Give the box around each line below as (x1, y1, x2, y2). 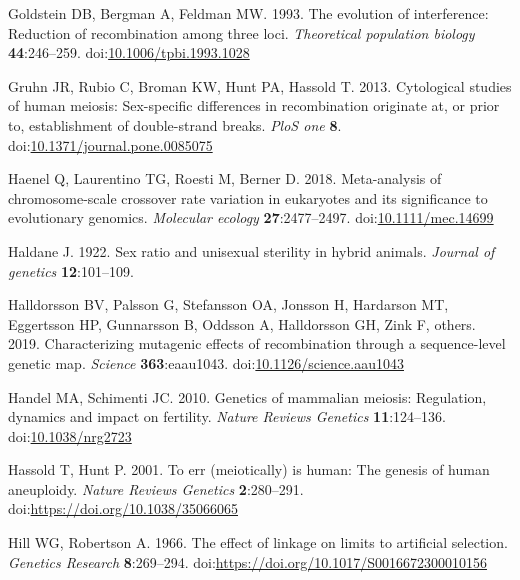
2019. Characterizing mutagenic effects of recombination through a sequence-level (8, 333, 506, 354)
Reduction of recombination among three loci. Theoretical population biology (8, 22, 475, 43)
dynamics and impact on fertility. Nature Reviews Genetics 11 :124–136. (8, 406, 446, 427)
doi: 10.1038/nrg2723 (8, 425, 132, 446)
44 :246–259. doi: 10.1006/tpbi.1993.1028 (8, 42, 250, 63)
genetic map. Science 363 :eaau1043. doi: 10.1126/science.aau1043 (8, 352, 404, 373)
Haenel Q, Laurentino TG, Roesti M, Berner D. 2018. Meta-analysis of (8, 168, 442, 189)
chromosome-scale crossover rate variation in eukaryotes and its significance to (8, 187, 488, 208)
